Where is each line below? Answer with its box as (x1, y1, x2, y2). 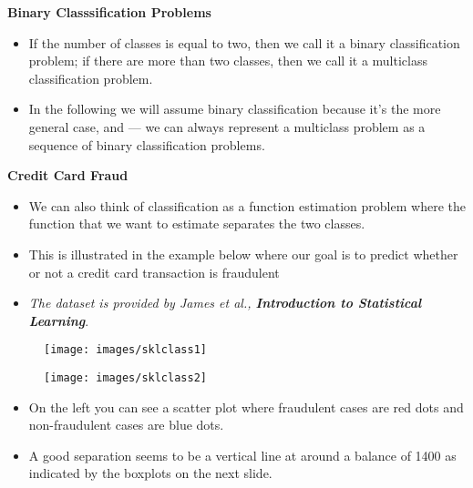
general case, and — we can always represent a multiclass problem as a (28, 117, 426, 136)
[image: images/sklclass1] (44, 343, 207, 357)
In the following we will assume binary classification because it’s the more (28, 99, 441, 118)
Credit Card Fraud (7, 166, 129, 185)
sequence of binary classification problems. (28, 135, 265, 154)
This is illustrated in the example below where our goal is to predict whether (28, 244, 458, 263)
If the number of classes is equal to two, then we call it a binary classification (28, 33, 460, 52)
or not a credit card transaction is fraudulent (28, 262, 280, 281)
